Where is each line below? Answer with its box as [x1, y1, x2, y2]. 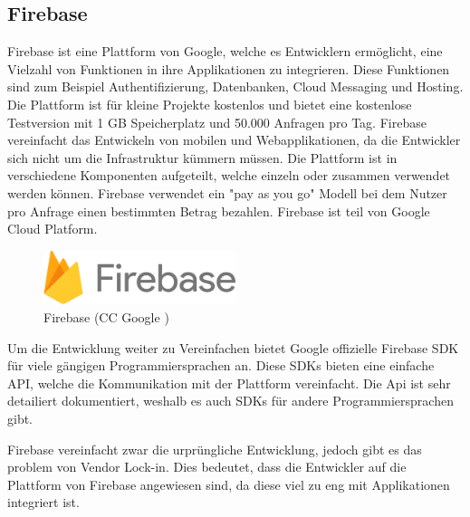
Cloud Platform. [7, 219, 98, 238]
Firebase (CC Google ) [43, 307, 169, 326]
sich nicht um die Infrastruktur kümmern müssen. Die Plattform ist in [7, 148, 398, 167]
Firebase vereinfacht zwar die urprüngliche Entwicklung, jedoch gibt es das [7, 439, 422, 458]
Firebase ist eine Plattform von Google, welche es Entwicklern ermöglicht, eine [7, 42, 443, 61]
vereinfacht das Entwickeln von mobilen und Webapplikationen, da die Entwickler [7, 130, 461, 149]
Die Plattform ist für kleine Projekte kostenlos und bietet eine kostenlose [7, 94, 412, 113]
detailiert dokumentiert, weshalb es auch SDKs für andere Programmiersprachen [7, 391, 454, 410]
